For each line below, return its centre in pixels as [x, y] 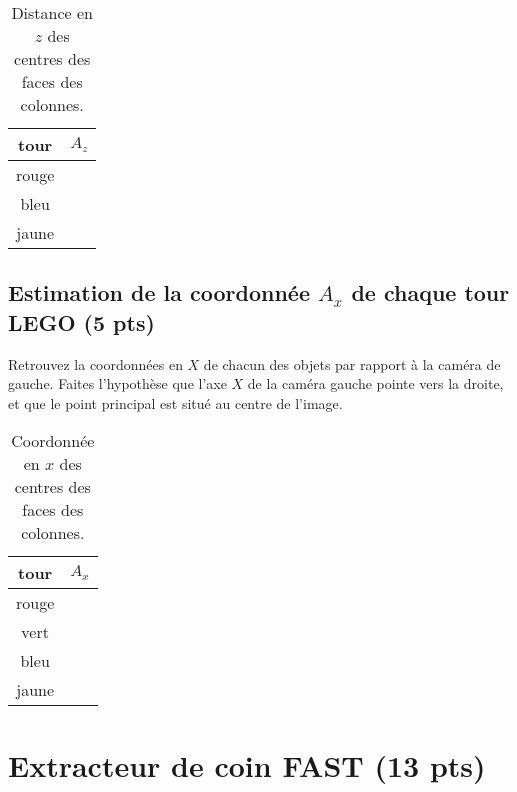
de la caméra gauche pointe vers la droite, [375, 383]
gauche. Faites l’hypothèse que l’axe [117, 383]
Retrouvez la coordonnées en [95, 363]
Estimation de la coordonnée [159, 292]
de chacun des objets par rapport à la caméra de [352, 363]
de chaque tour [430, 292]
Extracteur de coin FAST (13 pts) [247, 764]
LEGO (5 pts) [81, 321]
